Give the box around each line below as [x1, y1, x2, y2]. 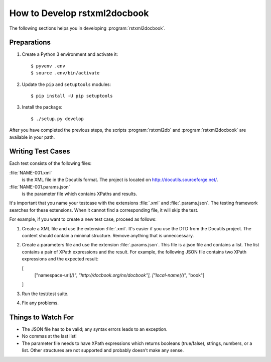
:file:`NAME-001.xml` [9, 169, 52, 175]
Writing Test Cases [9, 147, 70, 156]
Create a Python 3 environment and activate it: [22, 51, 118, 57]
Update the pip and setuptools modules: [22, 81, 111, 87]
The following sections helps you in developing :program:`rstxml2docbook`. [9, 25, 166, 31]
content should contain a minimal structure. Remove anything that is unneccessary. [22, 233, 194, 238]
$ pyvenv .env [31, 63, 65, 69]
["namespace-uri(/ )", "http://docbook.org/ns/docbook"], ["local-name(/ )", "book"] [34, 272, 205, 278]
